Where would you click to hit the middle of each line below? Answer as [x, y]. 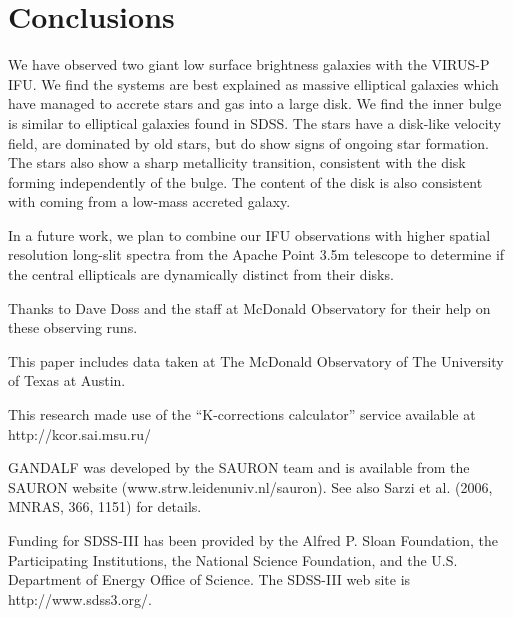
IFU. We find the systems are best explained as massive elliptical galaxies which [253, 83]
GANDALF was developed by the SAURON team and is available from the [239, 467]
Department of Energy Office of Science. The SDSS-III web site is [209, 579]
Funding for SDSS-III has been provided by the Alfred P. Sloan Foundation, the [253, 540]
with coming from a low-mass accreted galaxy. [149, 201]
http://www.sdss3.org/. [80, 598]
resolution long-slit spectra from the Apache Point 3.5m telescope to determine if [256, 254]
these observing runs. [73, 327]
